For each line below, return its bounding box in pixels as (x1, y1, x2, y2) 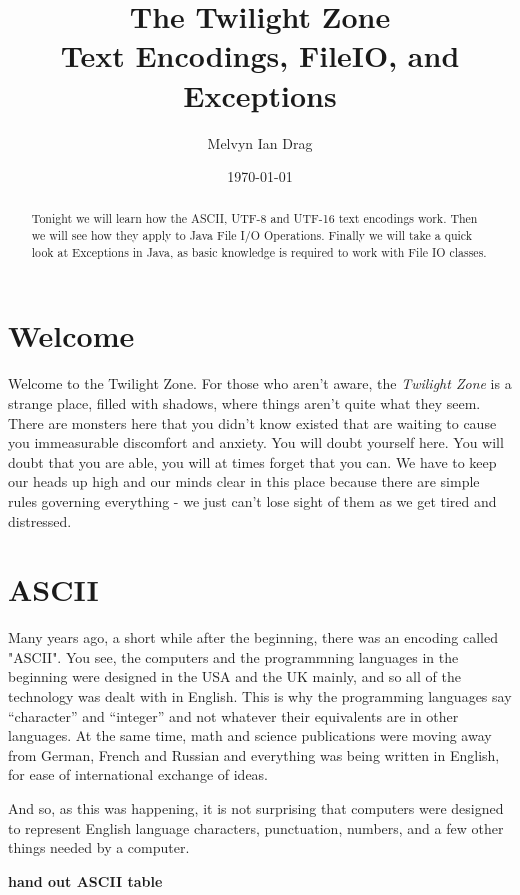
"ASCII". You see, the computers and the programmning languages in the (8, 646, 459, 667)
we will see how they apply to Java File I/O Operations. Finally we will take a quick (31, 227, 473, 244)
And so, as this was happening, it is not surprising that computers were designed (8, 798, 504, 819)
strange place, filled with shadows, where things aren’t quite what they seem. (8, 392, 481, 413)
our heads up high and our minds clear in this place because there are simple (8, 471, 480, 492)
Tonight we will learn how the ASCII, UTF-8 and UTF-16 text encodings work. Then (31, 210, 478, 227)
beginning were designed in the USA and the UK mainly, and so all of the (8, 666, 461, 687)
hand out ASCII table (8, 870, 163, 891)
